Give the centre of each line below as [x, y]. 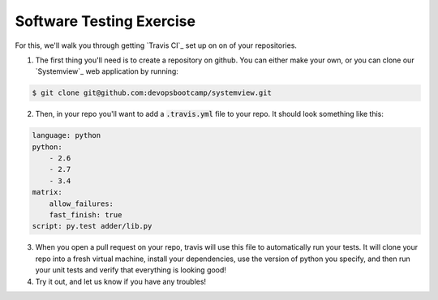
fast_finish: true [86, 215]
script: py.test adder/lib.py [92, 226]
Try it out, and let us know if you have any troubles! [121, 281]
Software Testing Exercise [105, 21]
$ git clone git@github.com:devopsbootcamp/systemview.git [152, 93]
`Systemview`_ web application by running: [107, 71]
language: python [67, 135]
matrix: [47, 192]
